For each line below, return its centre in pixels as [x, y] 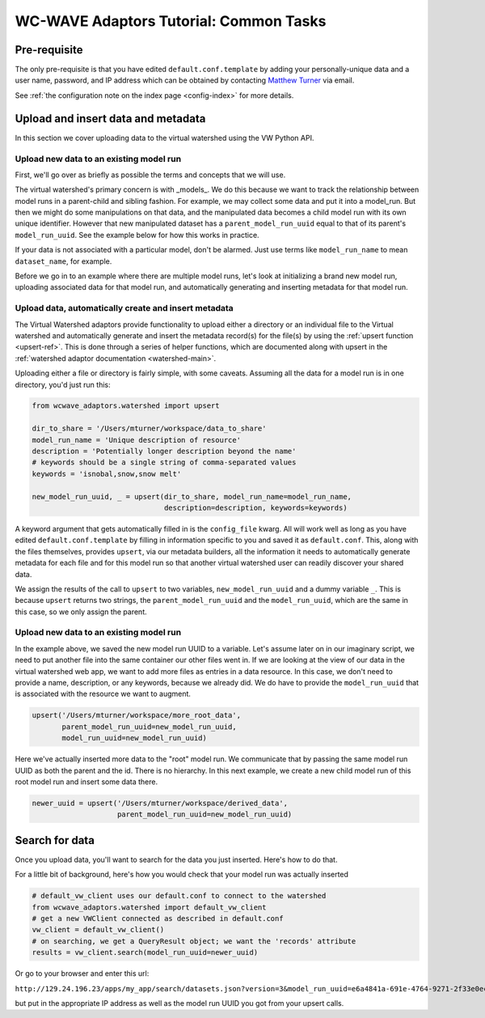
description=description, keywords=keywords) [255, 508]
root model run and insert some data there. [86, 782]
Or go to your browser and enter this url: [82, 973]
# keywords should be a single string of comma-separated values [164, 462]
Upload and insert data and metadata [110, 119]
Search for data [55, 840]
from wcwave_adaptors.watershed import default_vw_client [149, 907]
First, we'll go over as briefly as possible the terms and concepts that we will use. [150, 175]
